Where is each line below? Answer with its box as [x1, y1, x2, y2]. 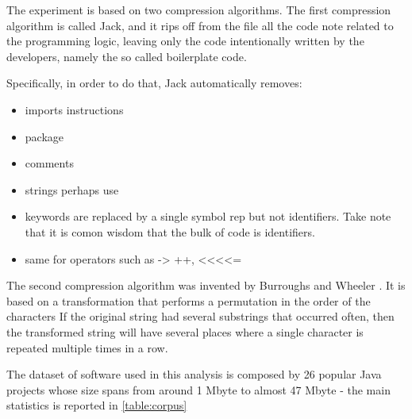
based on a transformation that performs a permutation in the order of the [6, 292, 371, 309]
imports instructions [25, 101, 124, 117]
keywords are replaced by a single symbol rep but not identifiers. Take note [25, 208, 391, 225]
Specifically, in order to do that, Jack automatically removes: [6, 75, 302, 91]
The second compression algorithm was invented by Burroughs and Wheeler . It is [6, 277, 406, 294]
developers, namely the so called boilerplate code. [6, 48, 247, 64]
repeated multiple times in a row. [6, 339, 168, 356]
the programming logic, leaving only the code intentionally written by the [6, 33, 364, 49]
